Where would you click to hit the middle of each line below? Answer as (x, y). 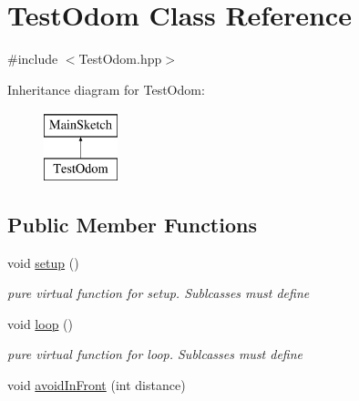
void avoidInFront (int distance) (97, 385)
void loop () (40, 323)
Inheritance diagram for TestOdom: (106, 89)
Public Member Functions (132, 224)
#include (33, 59)
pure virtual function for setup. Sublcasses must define (159, 293)
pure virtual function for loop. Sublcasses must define (155, 354)
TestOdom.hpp (120, 59)
